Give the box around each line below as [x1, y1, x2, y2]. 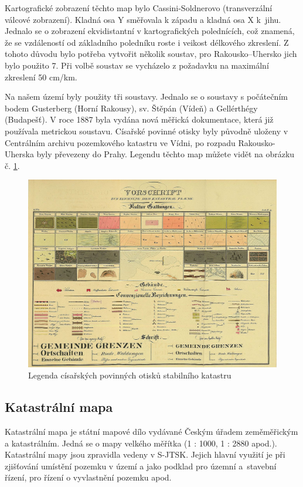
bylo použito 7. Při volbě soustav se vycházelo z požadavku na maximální [5, 59, 269, 71]
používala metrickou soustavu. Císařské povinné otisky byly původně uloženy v [5, 124, 288, 137]
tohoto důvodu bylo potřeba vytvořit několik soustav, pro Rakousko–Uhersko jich [5, 48, 297, 60]
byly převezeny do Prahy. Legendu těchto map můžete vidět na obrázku [36, 148, 295, 160]
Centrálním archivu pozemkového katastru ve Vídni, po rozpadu [5, 136, 236, 148]
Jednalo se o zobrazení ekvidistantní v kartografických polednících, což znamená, [5, 25, 295, 37]
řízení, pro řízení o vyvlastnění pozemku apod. [5, 471, 172, 483]
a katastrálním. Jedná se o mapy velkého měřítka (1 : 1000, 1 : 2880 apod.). [5, 437, 277, 449]
